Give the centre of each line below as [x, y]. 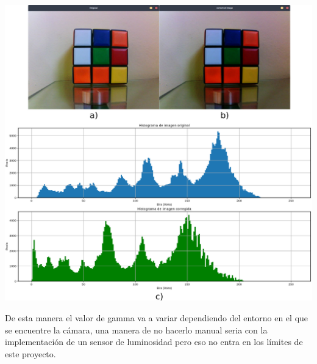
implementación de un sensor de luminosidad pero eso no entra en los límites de [154, 342]
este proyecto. [30, 353]
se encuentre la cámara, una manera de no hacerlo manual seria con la [136, 329]
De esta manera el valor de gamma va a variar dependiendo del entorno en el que [157, 317]
